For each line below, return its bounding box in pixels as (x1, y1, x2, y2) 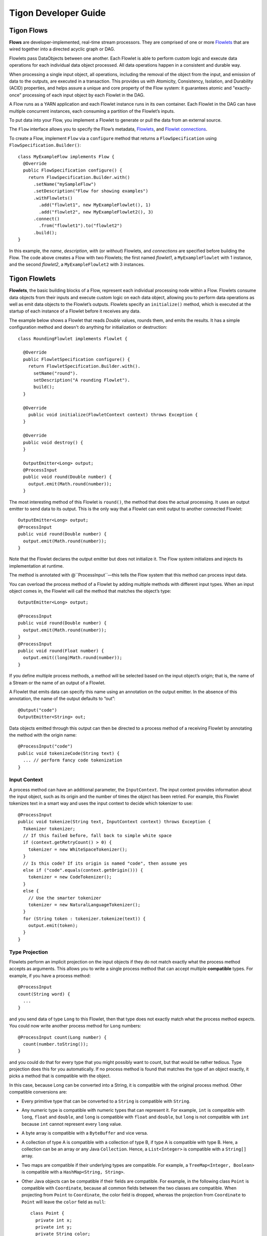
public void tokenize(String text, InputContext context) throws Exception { (18, 819, 211, 825)
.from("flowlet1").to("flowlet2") (39, 223, 123, 228)
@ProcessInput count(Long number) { (18, 1034, 107, 1040)
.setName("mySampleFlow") (33, 181, 96, 187)
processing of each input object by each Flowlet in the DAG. (22, 92, 145, 98)
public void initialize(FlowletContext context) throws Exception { (28, 412, 198, 417)
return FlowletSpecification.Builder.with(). (28, 363, 141, 369)
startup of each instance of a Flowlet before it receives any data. (9, 308, 141, 314)
